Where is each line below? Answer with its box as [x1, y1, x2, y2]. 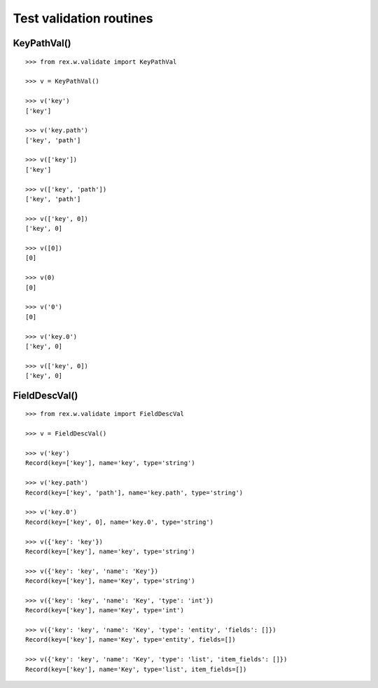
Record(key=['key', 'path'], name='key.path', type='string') [25, 488, 244, 497]
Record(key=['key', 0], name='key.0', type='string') [25, 518, 213, 526]
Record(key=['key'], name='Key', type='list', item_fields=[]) [25, 665, 247, 673]
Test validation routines [13, 11, 153, 26]
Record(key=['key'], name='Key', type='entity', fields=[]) [25, 635, 236, 644]
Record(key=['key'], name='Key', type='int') [25, 607, 185, 614]
